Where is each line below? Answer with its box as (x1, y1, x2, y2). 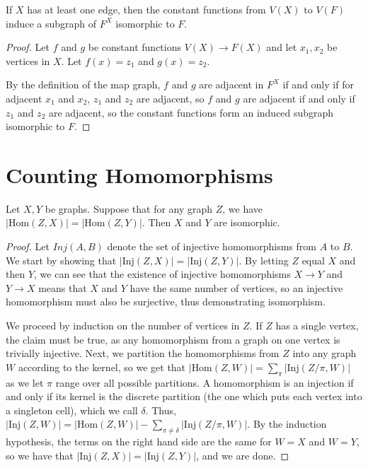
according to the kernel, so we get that (18, 359, 186, 374)
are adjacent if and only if (243, 90, 355, 105)
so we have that (6, 447, 74, 462)
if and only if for (282, 77, 354, 92)
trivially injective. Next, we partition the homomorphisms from (6, 346, 280, 361)
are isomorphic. (214, 215, 280, 230)
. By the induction (247, 416, 327, 431)
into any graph (292, 346, 357, 361)
